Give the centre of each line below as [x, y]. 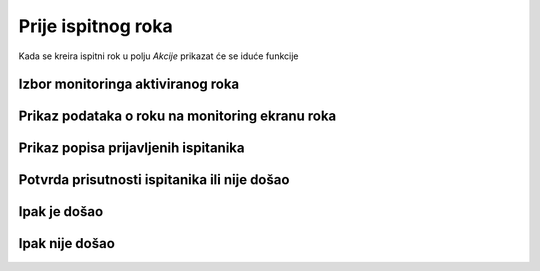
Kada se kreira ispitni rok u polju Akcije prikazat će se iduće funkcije [158, 56]
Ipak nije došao [66, 243]
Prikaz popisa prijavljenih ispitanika [131, 148]
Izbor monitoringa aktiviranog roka [129, 84]
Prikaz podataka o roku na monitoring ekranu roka [177, 116]
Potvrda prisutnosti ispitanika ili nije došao [154, 180]
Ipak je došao [61, 211]
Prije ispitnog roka [96, 26]
